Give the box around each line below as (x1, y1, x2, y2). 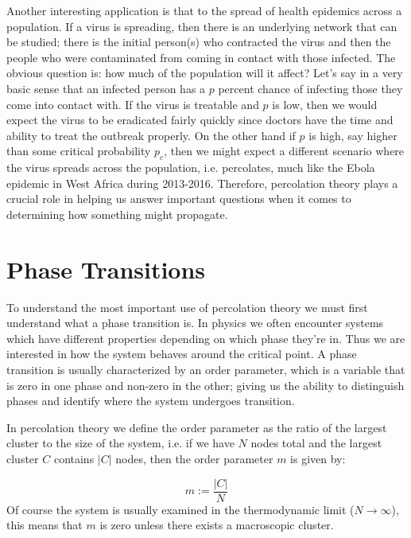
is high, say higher (308, 127, 397, 143)
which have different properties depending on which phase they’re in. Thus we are (6, 329, 405, 346)
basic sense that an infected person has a (6, 80, 206, 96)
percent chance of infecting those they (218, 80, 403, 96)
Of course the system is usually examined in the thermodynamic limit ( (6, 501, 355, 517)
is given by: (290, 450, 346, 466)
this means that (6, 517, 83, 533)
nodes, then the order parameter (115, 450, 273, 466)
